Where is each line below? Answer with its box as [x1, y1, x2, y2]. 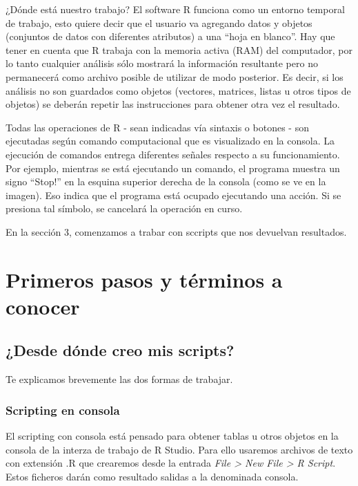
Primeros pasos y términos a [6, 265, 283, 293]
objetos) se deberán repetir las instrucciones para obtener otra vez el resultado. [6, 97, 340, 111]
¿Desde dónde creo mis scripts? [6, 339, 235, 361]
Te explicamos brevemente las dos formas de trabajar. [6, 372, 233, 386]
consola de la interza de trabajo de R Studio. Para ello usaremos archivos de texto [6, 442, 353, 456]
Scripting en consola [6, 401, 120, 418]
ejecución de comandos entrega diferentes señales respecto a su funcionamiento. [6, 147, 340, 161]
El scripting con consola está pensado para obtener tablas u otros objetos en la [6, 429, 339, 443]
